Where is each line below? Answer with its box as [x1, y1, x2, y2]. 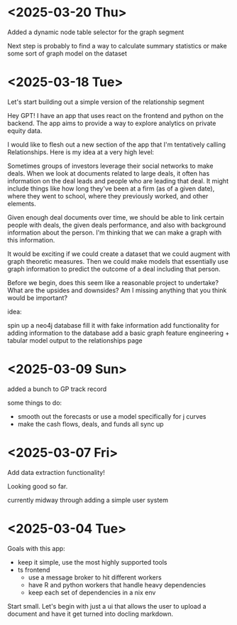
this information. [7, 235, 55, 244]
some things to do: [7, 398, 62, 407]
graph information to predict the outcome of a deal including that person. [7, 265, 221, 273]
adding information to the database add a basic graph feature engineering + [7, 328, 230, 337]
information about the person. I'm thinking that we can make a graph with [7, 228, 222, 237]
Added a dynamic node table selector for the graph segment [7, 28, 184, 36]
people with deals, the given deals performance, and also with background [7, 220, 226, 229]
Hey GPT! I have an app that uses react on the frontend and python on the [7, 111, 224, 119]
